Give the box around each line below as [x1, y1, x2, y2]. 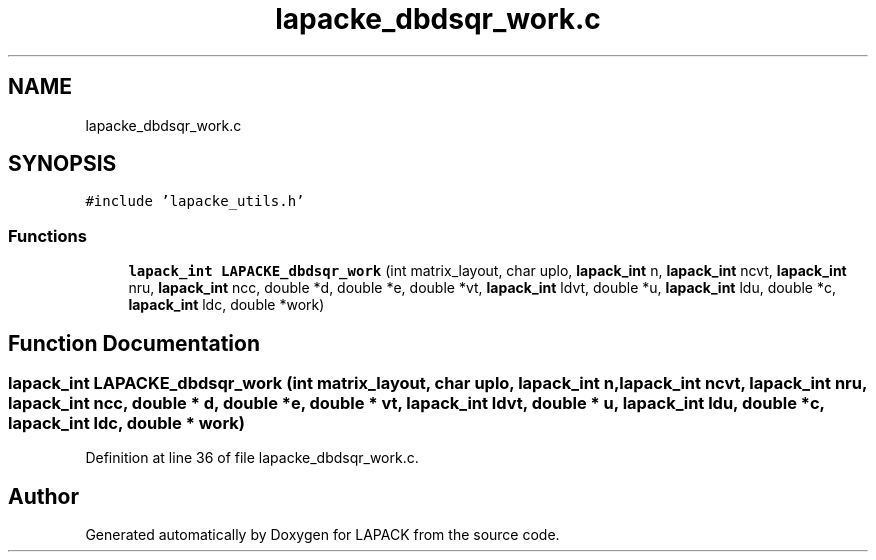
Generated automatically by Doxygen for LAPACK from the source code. [85, 526, 560, 544]
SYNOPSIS [8, 151, 117, 177]
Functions [8, 225, 87, 246]
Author [8, 483, 79, 509]
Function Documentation [8, 330, 260, 356]
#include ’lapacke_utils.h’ [85, 193, 305, 210]
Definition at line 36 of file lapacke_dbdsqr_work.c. [85, 449, 419, 467]
